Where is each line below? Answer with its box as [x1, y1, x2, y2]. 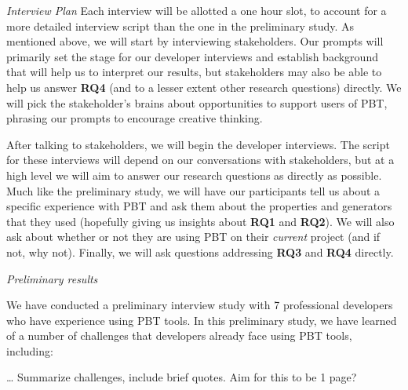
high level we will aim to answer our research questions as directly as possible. [6, 166, 382, 183]
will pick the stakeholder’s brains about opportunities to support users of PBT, [6, 94, 388, 111]
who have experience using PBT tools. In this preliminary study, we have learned [6, 312, 397, 328]
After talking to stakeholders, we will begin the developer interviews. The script [6, 136, 390, 152]
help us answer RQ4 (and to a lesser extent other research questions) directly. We [6, 78, 402, 95]
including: [6, 342, 53, 359]
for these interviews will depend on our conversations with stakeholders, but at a [6, 151, 395, 168]
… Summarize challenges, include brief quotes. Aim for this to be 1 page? [6, 369, 357, 385]
